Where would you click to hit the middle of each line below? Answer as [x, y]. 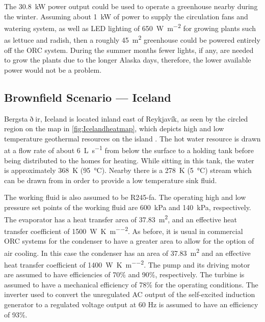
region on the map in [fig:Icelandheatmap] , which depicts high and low [114, 128]
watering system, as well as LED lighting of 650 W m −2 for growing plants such [130, 27]
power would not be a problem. [53, 69]
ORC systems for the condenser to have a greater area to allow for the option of [129, 241]
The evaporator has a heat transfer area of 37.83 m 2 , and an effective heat [121, 218]
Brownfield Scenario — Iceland [88, 97]
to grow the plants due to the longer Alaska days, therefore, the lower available [128, 60]
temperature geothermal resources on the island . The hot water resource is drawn [132, 138]
